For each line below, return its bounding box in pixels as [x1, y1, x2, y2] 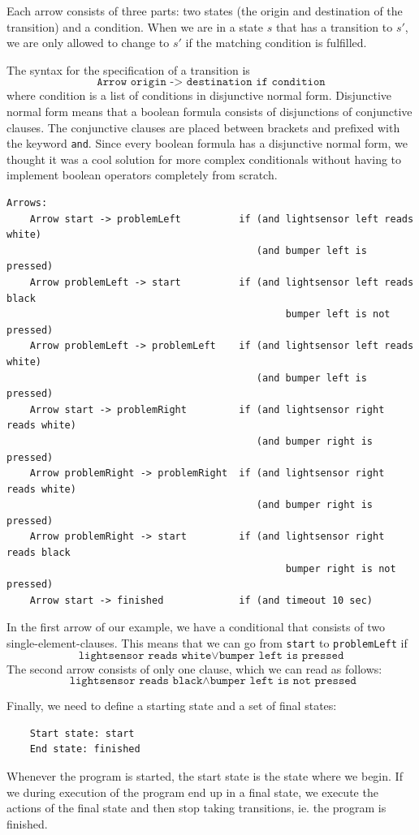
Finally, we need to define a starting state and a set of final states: [6, 697, 337, 714]
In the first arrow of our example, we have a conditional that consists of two [6, 618, 385, 635]
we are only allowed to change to [6, 34, 170, 51]
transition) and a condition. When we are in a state [6, 18, 264, 35]
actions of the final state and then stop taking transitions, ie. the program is [6, 799, 387, 816]
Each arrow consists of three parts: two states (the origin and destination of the [6, 2, 403, 19]
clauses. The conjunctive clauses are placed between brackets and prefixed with [6, 118, 400, 136]
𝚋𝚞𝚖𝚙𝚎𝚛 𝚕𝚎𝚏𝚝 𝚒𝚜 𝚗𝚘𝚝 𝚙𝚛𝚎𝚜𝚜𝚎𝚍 [209, 675, 356, 687]
